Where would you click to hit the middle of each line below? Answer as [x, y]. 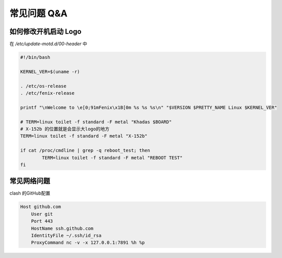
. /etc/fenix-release [47, 93]
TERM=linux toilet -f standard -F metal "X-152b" [84, 136]
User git [42, 214]
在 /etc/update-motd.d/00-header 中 [48, 44]
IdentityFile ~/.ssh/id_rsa [66, 235]
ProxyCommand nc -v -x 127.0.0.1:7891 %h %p [88, 243]
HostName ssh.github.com [62, 228]
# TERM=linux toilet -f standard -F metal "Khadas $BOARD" [96, 122]
